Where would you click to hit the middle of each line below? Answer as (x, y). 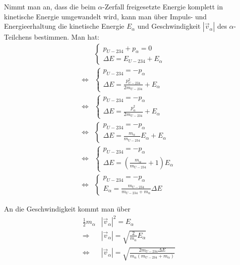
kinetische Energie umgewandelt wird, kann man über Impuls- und (105, 16)
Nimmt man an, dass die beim (50, 6)
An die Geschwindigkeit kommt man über (67, 209)
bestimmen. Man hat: (67, 37)
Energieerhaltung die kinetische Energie (64, 26)
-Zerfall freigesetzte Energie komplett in (163, 6)
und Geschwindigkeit (169, 26)
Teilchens (18, 37)
